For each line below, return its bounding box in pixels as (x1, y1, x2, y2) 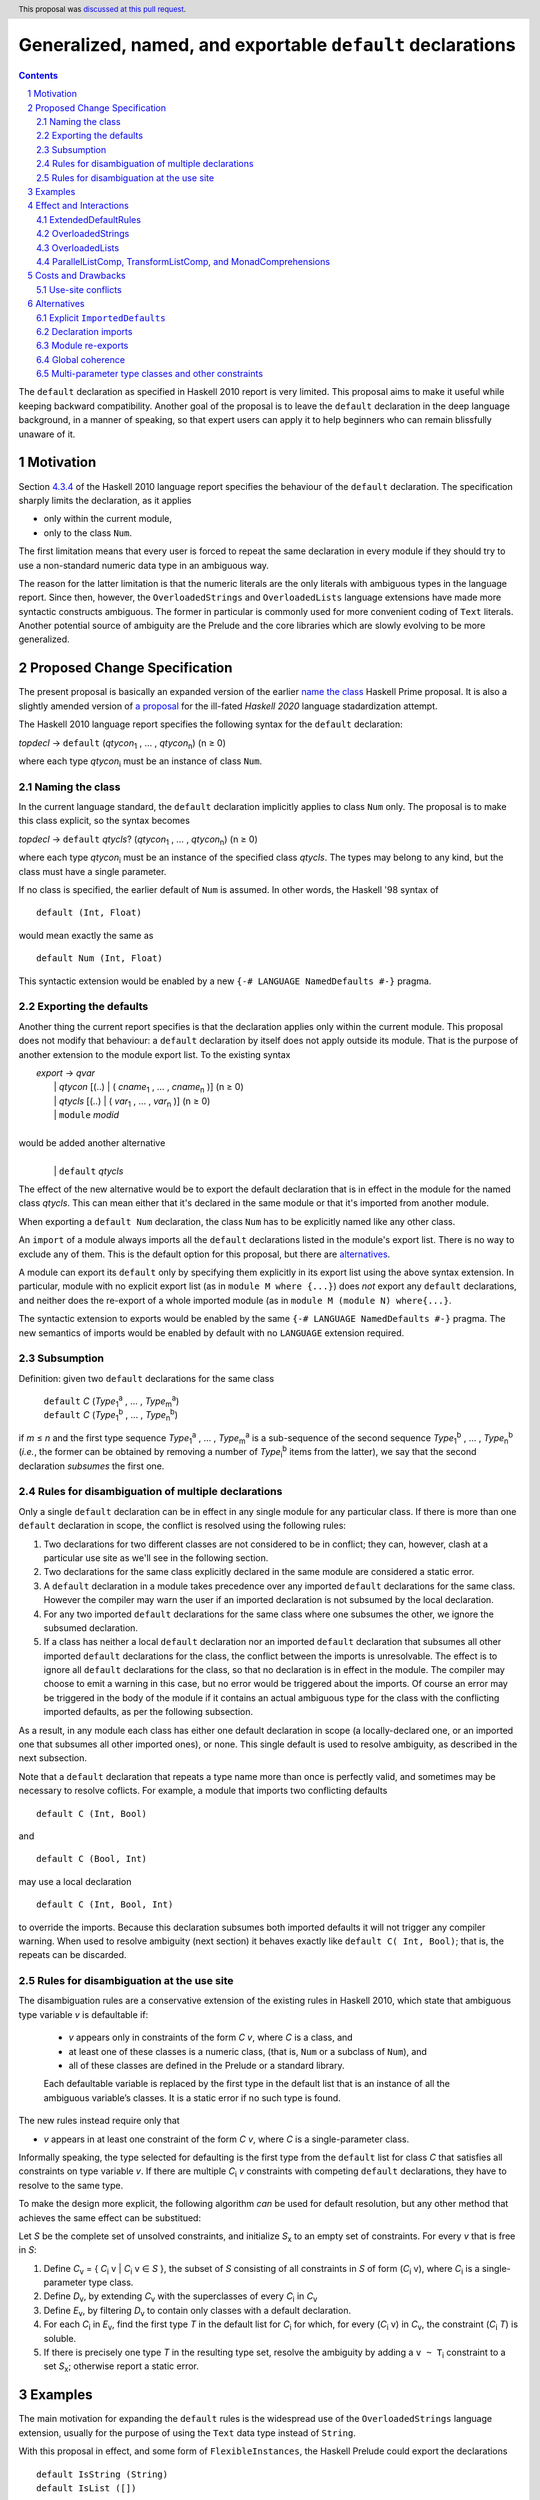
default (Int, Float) (36, 907, 142, 919)
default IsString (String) (36, 2468, 169, 2480)
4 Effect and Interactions (27, 200, 129, 212)
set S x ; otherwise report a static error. (43, 2360, 200, 2375)
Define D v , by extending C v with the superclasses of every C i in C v (43, 2290, 318, 2305)
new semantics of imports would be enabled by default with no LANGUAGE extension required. (18, 1326, 405, 1339)
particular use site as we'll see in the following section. (43, 1551, 269, 1564)
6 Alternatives (27, 298, 85, 310)
